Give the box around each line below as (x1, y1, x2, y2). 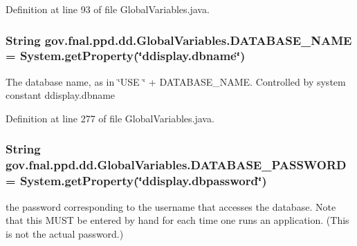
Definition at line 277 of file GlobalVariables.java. (6, 111, 214, 125)
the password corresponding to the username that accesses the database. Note (6, 199, 336, 214)
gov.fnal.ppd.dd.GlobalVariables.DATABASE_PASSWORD (6, 156, 347, 173)
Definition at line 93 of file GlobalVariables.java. (6, 2, 210, 16)
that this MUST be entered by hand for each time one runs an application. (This (6, 213, 349, 227)
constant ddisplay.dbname (6, 88, 116, 102)
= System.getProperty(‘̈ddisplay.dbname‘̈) (6, 47, 246, 64)
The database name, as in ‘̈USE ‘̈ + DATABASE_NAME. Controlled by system (6, 74, 346, 88)
